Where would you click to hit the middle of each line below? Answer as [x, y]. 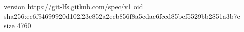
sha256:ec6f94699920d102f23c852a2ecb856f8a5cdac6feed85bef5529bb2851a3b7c [122, 16]
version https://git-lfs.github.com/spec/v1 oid [74, 6]
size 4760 [18, 25]
